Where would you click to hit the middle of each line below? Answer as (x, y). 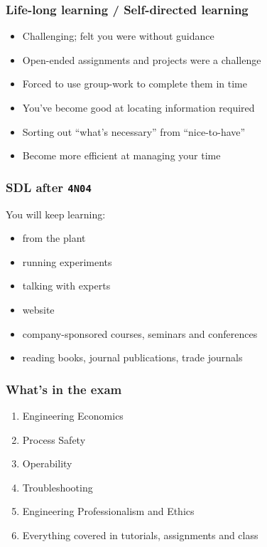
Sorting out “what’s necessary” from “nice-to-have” (134, 131)
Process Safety (54, 439)
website (38, 309)
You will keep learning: (56, 214)
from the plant (54, 238)
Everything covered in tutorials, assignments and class (140, 535)
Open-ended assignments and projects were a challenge (142, 59)
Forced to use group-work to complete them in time (135, 84)
